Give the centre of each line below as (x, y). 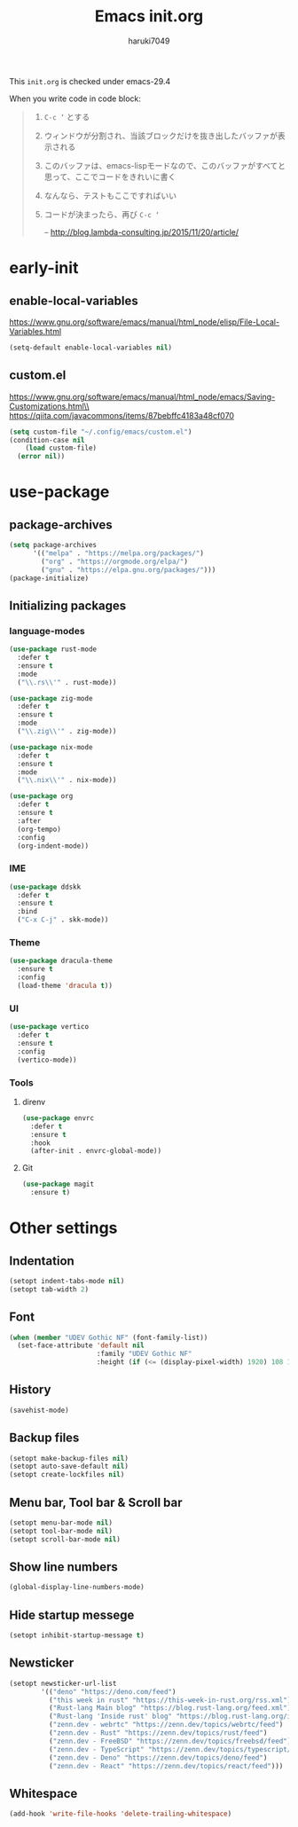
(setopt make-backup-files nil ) (69, 1458)
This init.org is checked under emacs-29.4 (90, 81)
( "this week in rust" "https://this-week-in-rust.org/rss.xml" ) (170, 1700)
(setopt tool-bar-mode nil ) (61, 1531)
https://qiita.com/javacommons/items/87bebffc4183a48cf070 (122, 415)
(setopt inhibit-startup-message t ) (77, 1635)
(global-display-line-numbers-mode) (77, 1588)
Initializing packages (68, 605)
